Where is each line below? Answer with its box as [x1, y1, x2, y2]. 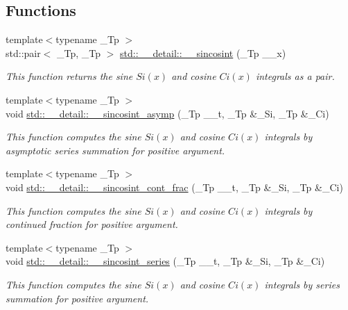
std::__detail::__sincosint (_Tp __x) [120, 45, 286, 60]
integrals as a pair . [255, 69, 335, 83]
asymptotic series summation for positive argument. [6, 142, 225, 157]
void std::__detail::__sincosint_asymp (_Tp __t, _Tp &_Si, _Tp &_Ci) [6, 106, 329, 120]
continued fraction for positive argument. [6, 217, 178, 231]
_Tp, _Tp [57, 45, 101, 60]
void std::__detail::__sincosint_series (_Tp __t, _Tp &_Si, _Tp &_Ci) [6, 254, 325, 268]
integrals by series [264, 277, 340, 291]
